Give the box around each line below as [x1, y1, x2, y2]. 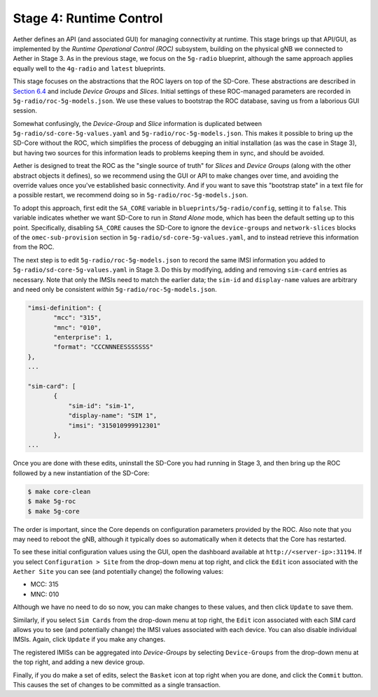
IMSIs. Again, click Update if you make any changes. [13, 635, 166, 644]
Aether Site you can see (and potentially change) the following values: [13, 568, 224, 576]
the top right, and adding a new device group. [13, 658, 145, 666]
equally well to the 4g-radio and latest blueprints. [13, 64, 166, 73]
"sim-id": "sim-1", [68, 402, 136, 409]
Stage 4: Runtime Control [13, 10, 163, 26]
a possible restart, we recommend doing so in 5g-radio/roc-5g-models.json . [13, 191, 248, 199]
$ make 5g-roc [27, 498, 76, 505]
